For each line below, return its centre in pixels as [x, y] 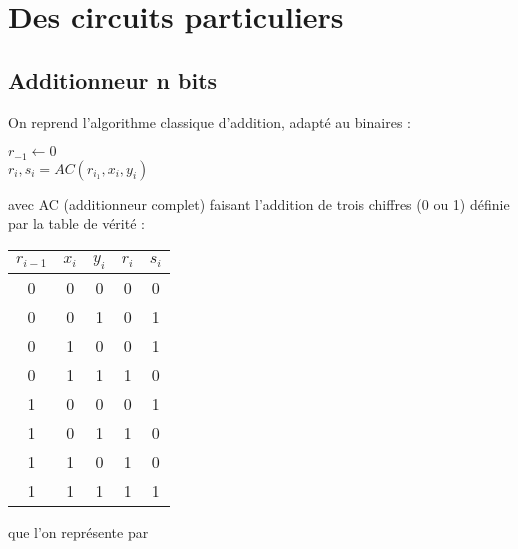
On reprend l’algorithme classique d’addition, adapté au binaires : [209, 121]
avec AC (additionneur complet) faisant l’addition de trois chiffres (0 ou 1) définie [259, 203]
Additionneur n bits [113, 79]
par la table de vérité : [76, 223]
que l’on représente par [78, 532]
